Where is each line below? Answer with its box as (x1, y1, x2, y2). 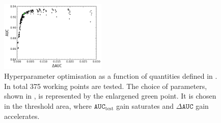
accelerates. (4, 110, 40, 121)
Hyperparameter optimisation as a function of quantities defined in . (4, 71, 217, 81)
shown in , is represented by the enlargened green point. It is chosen (4, 90, 216, 101)
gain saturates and (116, 101, 174, 111)
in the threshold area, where (4, 101, 92, 111)
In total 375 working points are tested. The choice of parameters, (4, 80, 207, 91)
